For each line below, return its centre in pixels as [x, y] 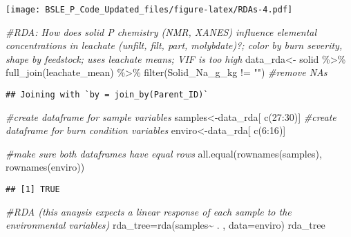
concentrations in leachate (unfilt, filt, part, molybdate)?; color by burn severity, [174, 45]
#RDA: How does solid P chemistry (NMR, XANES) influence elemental [161, 31]
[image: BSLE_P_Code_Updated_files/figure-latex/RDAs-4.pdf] [149, 10]
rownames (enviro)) [45, 167]
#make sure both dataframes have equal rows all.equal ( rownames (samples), [164, 153]
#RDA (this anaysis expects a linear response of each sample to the [149, 211]
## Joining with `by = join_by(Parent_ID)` [107, 95]
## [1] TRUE [33, 190]
